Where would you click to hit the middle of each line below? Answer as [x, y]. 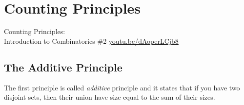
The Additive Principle [63, 67]
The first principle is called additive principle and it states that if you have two [122, 87]
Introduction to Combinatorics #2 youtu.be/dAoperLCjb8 [91, 41]
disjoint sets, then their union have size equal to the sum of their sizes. [110, 97]
